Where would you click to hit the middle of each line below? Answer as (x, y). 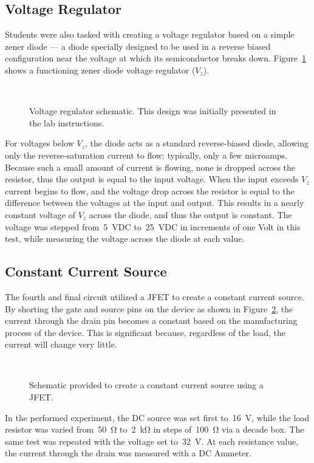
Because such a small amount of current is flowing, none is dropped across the (150, 167)
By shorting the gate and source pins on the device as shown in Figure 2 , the (149, 308)
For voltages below (39, 143)
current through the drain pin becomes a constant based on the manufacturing (151, 321)
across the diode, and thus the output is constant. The (190, 214)
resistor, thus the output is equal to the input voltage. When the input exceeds (152, 179)
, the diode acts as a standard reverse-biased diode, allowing (197, 143)
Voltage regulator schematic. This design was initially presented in (153, 111)
